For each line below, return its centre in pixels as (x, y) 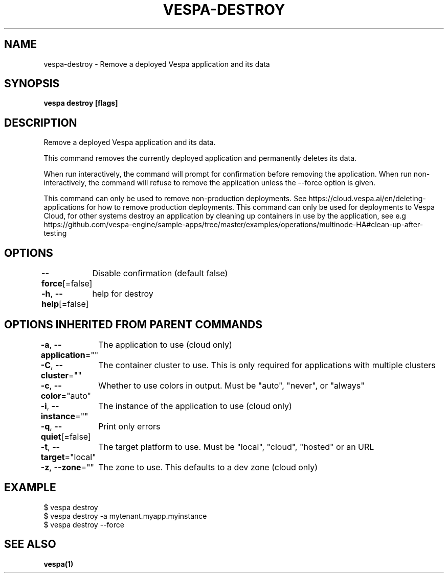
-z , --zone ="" (68, 467)
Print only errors (129, 426)
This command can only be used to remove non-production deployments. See (175, 199)
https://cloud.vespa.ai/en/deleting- (367, 199)
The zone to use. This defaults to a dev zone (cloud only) (208, 467)
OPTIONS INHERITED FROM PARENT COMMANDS (133, 324)
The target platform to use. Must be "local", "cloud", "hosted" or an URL (236, 447)
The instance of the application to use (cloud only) (195, 406)
